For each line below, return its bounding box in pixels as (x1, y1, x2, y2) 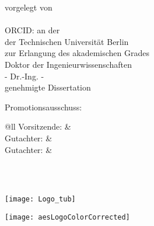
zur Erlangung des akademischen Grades (5, 47, 149, 59)
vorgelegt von (5, 1, 52, 13)
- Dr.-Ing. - (5, 69, 44, 82)
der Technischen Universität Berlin (5, 35, 129, 47)
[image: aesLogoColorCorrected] (5, 213, 130, 221)
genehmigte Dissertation (5, 81, 91, 93)
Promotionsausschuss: (5, 100, 82, 113)
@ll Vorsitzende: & (5, 120, 71, 133)
